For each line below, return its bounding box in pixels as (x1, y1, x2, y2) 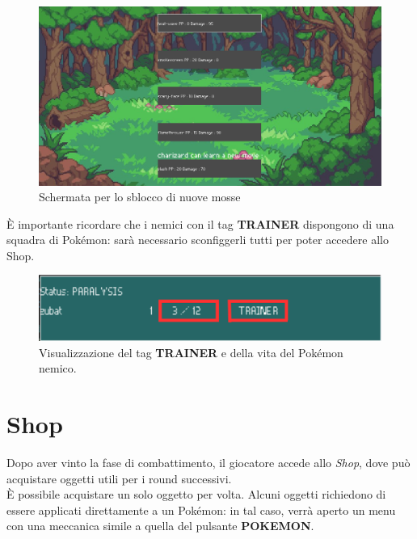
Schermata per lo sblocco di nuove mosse (39, 188, 241, 205)
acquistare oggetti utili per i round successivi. (6, 470, 232, 486)
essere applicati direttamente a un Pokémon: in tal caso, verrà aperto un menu (6, 501, 396, 518)
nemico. (39, 360, 77, 377)
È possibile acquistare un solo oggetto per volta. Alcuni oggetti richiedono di (6, 486, 386, 503)
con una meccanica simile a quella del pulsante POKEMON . (6, 517, 314, 534)
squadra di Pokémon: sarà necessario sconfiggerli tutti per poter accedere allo (6, 231, 389, 248)
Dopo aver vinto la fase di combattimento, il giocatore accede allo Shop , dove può (6, 453, 411, 470)
